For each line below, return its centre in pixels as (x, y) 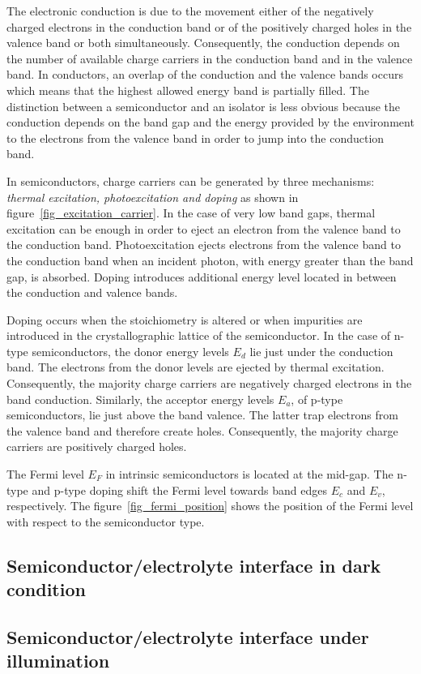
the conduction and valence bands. (92, 292)
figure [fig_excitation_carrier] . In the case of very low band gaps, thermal (191, 213)
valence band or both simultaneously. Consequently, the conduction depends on (203, 43)
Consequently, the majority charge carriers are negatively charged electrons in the (209, 383)
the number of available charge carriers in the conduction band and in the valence (210, 58)
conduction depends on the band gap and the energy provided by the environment (210, 122)
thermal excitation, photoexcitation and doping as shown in (153, 197)
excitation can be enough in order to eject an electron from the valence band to (204, 228)
